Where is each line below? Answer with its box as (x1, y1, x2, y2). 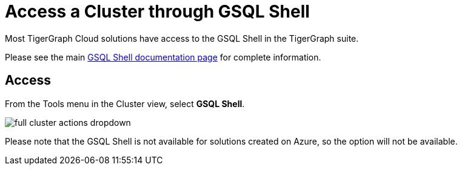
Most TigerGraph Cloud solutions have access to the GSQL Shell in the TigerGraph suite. (5, 33, 359, 44)
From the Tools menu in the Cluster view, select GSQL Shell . (5, 98, 245, 109)
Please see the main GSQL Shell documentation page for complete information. (5, 51, 321, 62)
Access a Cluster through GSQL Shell (5, 1, 310, 22)
